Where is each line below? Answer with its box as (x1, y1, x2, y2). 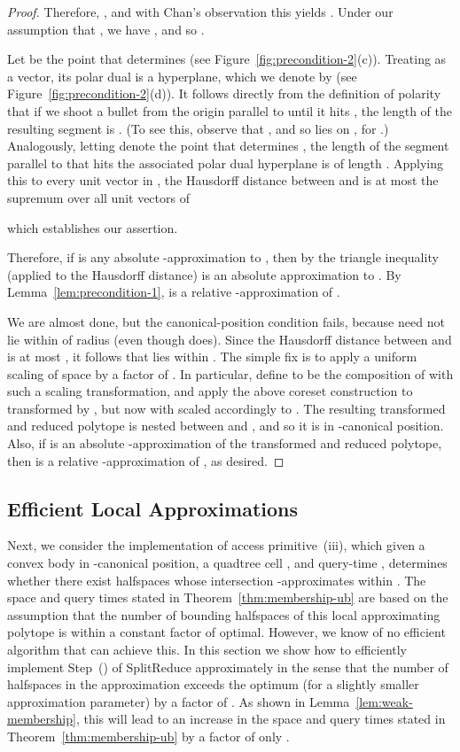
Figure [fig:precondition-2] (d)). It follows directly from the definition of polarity (7, 84, 441, 103)
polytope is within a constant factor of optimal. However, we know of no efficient (7, 623, 446, 641)
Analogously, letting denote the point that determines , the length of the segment (7, 136, 449, 155)
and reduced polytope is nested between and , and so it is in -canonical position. (7, 416, 444, 435)
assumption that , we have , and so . (7, 19, 205, 38)
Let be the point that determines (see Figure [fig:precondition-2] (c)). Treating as (7, 50, 447, 68)
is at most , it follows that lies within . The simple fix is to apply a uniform (7, 347, 417, 366)
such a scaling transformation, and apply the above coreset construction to (7, 382, 413, 400)
